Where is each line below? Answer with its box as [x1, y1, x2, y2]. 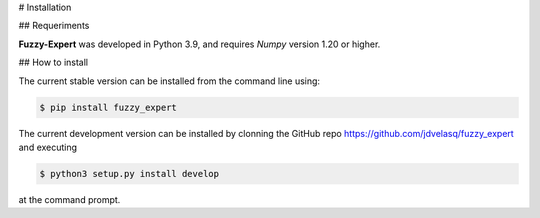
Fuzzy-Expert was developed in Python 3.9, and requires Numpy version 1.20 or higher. [18, 38, 381, 50]
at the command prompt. [18, 193, 121, 205]
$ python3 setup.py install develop [39, 168, 220, 179]
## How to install [18, 56, 89, 69]
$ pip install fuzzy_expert [39, 101, 177, 113]
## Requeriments [18, 20, 90, 32]
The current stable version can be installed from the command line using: [18, 75, 320, 87]
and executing [18, 141, 78, 153]
